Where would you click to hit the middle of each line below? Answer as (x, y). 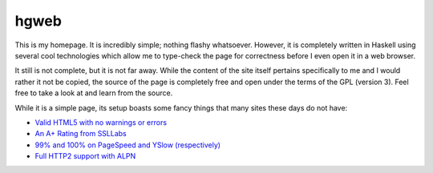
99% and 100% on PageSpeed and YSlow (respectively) (127, 145)
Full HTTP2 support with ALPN (85, 156)
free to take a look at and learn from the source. (94, 93)
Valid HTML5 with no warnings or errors (101, 122)
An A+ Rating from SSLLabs (81, 134)
